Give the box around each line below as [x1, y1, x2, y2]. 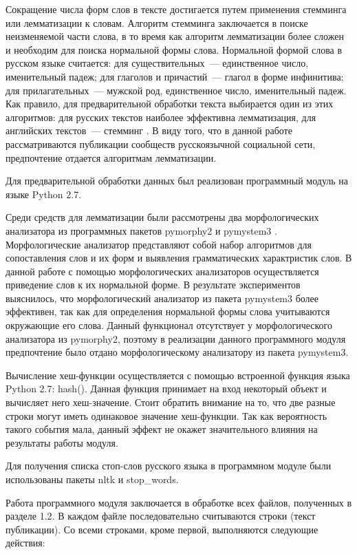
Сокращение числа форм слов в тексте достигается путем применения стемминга [6, 2, 347, 16]
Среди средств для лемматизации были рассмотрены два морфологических [6, 210, 319, 224]
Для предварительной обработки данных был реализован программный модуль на [6, 173, 349, 188]
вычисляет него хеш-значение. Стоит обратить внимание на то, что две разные [6, 395, 336, 409]
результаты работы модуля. [6, 435, 118, 449]
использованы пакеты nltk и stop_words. [6, 472, 179, 486]
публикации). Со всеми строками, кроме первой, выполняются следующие [6, 522, 318, 536]
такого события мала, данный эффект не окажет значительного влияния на [6, 422, 318, 436]
